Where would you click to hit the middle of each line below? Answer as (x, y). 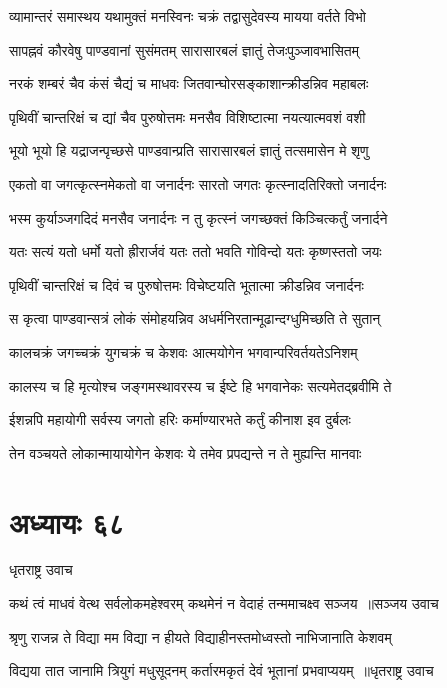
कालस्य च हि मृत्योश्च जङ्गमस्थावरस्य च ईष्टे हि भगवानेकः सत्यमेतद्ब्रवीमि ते (200, 385)
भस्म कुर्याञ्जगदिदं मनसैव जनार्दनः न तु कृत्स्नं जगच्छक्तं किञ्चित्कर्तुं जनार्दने (198, 217)
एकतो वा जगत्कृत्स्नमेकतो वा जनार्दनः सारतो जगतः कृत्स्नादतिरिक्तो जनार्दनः (198, 183)
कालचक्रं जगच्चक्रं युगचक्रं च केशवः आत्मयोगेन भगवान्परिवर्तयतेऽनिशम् (183, 351)
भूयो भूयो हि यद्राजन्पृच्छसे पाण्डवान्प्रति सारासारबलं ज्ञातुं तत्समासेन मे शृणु (189, 150)
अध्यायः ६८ (67, 521)
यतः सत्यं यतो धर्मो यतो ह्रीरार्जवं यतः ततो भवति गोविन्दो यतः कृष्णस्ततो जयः (195, 251)
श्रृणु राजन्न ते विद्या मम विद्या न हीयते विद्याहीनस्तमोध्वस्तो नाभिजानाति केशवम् (200, 636)
